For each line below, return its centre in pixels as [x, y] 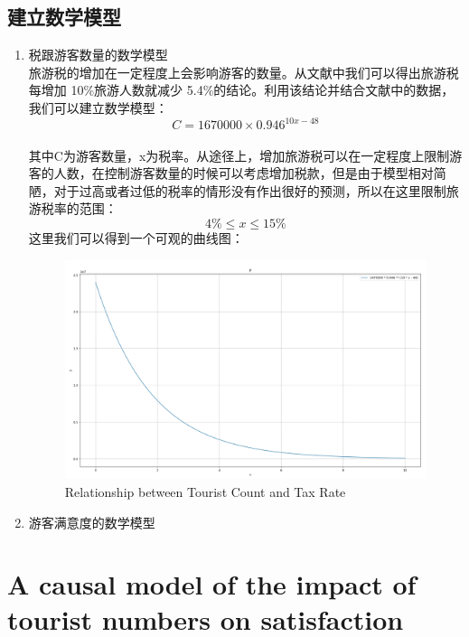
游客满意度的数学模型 [92, 522]
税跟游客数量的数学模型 [98, 55]
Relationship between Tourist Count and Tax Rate [205, 491]
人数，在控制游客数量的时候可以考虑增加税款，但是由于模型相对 [244, 173]
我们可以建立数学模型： [98, 107]
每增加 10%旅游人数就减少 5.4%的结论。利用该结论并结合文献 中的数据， [241, 90]
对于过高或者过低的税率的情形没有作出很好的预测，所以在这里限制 [250, 190]
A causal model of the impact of [212, 584]
